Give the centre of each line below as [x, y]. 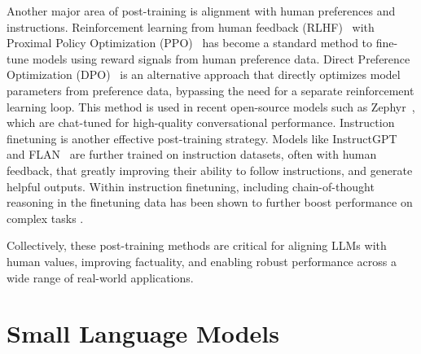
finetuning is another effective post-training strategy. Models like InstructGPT [202, 138]
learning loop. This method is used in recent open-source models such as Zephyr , [211, 106]
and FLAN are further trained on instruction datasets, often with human [192, 154]
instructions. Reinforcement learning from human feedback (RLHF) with [191, 26]
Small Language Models [143, 333]
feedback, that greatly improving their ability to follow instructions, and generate [210, 170]
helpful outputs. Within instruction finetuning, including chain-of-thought [191, 186]
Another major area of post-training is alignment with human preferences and [201, 11]
